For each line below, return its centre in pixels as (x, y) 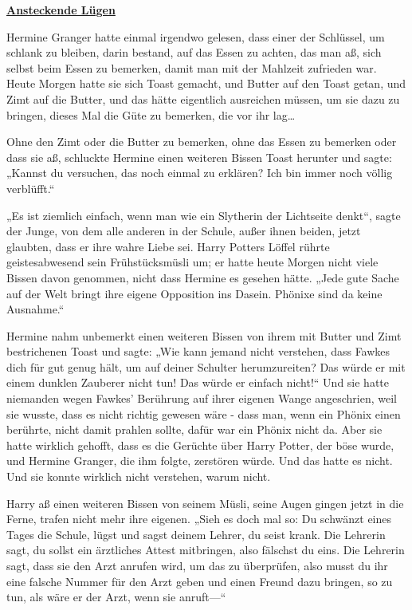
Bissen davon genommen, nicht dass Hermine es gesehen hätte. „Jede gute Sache (203, 277)
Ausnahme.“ (35, 309)
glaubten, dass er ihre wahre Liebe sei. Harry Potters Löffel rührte (168, 246)
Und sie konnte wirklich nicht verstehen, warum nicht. (139, 476)
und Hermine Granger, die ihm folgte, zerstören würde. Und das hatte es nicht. (200, 460)
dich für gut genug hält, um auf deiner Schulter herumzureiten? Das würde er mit (206, 366)
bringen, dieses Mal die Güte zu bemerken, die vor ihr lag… (151, 114)
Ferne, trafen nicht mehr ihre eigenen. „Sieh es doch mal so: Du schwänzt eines (199, 519)
